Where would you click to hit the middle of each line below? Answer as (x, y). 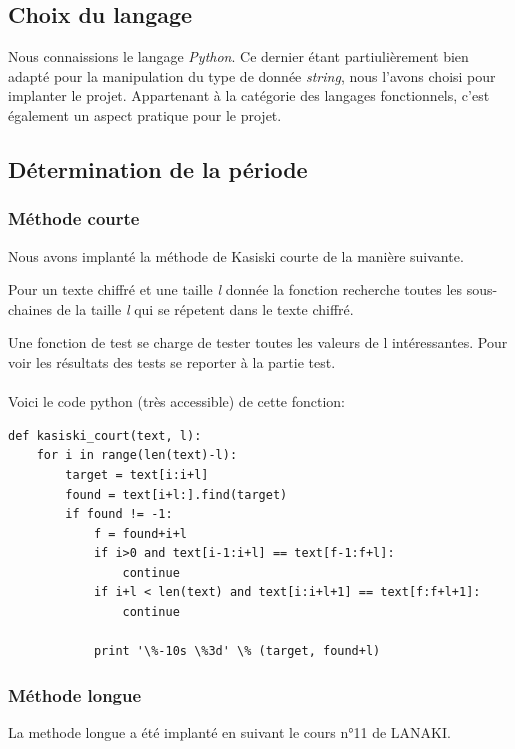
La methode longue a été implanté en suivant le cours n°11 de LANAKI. (229, 732)
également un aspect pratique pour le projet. (145, 114)
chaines (30, 308)
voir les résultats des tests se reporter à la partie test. (172, 361)
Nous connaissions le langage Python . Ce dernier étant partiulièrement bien (238, 56)
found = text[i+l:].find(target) (176, 494)
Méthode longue (75, 694)
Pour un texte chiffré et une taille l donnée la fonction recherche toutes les (235, 289)
